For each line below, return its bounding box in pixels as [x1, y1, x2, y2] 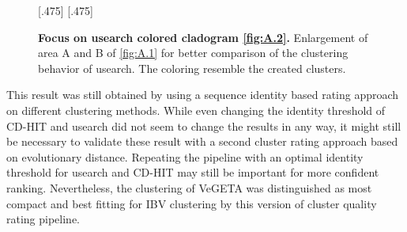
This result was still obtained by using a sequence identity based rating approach [6, 86, 399, 103]
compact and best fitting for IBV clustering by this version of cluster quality [6, 195, 377, 211]
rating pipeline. [6, 211, 81, 227]
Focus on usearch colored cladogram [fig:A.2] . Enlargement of [38, 29, 368, 45]
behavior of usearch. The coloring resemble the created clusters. [38, 59, 346, 76]
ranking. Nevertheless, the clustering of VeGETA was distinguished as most [6, 179, 372, 196]
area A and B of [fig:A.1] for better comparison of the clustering [38, 44, 349, 61]
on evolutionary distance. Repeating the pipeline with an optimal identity [6, 148, 364, 165]
